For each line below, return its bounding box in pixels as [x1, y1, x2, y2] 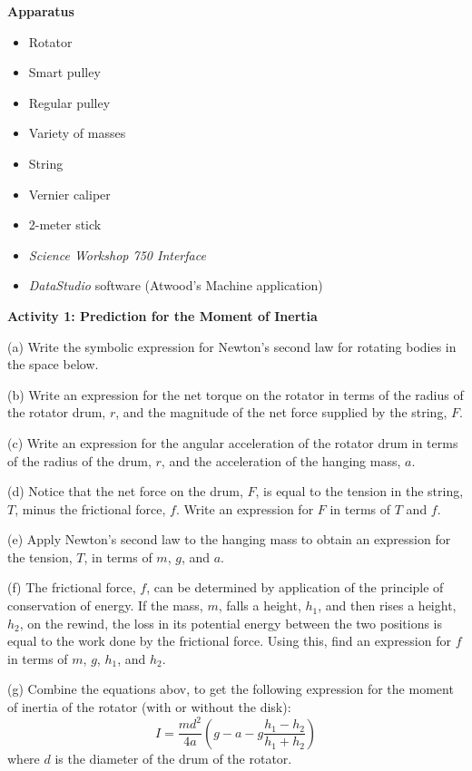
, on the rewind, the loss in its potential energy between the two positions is [19, 613, 442, 632]
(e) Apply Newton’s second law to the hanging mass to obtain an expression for [7, 530, 451, 549]
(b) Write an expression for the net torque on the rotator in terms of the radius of [7, 385, 464, 404]
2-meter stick [28, 215, 102, 234]
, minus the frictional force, [15, 499, 166, 518]
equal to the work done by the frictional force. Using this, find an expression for [7, 631, 451, 650]
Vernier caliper [28, 184, 111, 203]
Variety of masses [28, 123, 126, 142]
